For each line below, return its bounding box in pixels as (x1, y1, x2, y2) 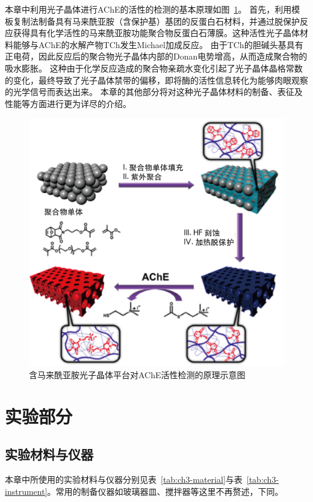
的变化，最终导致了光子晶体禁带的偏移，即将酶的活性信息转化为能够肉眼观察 (5, 73, 308, 86)
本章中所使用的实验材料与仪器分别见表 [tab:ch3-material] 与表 (5, 473, 243, 485)
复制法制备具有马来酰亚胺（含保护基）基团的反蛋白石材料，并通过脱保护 (13, 14, 300, 27)
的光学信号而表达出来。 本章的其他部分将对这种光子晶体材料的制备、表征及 (5, 85, 303, 98)
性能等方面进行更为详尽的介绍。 (5, 97, 131, 109)
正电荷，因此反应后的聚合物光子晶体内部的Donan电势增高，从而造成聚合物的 (5, 50, 308, 63)
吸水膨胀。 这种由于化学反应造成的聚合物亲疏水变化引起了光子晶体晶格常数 (5, 61, 303, 74)
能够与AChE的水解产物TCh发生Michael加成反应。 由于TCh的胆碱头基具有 (13, 38, 303, 51)
